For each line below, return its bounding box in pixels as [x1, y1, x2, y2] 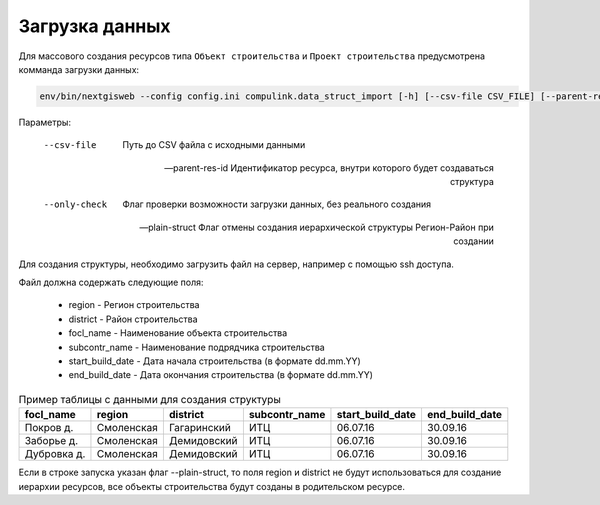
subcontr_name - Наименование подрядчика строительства [68, 341, 325, 353]
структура [450, 176, 494, 188]
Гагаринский [168, 421, 232, 435]
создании [453, 235, 494, 247]
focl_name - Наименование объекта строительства [68, 327, 288, 339]
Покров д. [24, 421, 74, 435]
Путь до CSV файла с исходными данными [122, 139, 306, 151]
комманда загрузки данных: [18, 63, 140, 75]
